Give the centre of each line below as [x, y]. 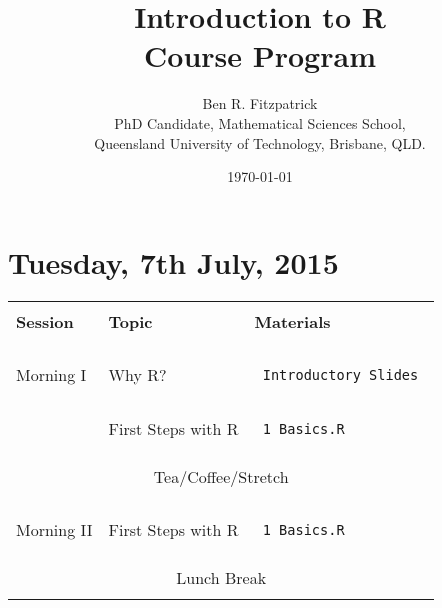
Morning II [54, 530]
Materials [292, 321]
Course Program [260, 55]
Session [45, 321]
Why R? [137, 375]
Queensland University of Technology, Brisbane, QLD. [260, 142]
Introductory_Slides [340, 374]
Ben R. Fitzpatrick [260, 103]
